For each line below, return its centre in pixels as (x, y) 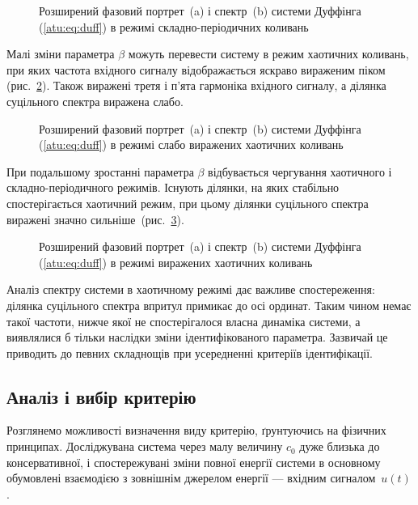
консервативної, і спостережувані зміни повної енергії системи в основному (194, 462)
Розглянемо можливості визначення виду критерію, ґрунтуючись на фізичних (196, 430)
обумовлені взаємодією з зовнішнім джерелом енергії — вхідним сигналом (191, 478)
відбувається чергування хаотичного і (300, 171)
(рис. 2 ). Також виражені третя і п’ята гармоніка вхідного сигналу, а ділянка (196, 85)
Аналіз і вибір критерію (101, 396)
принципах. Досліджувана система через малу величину (145, 446)
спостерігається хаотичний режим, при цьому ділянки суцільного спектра (188, 203)
